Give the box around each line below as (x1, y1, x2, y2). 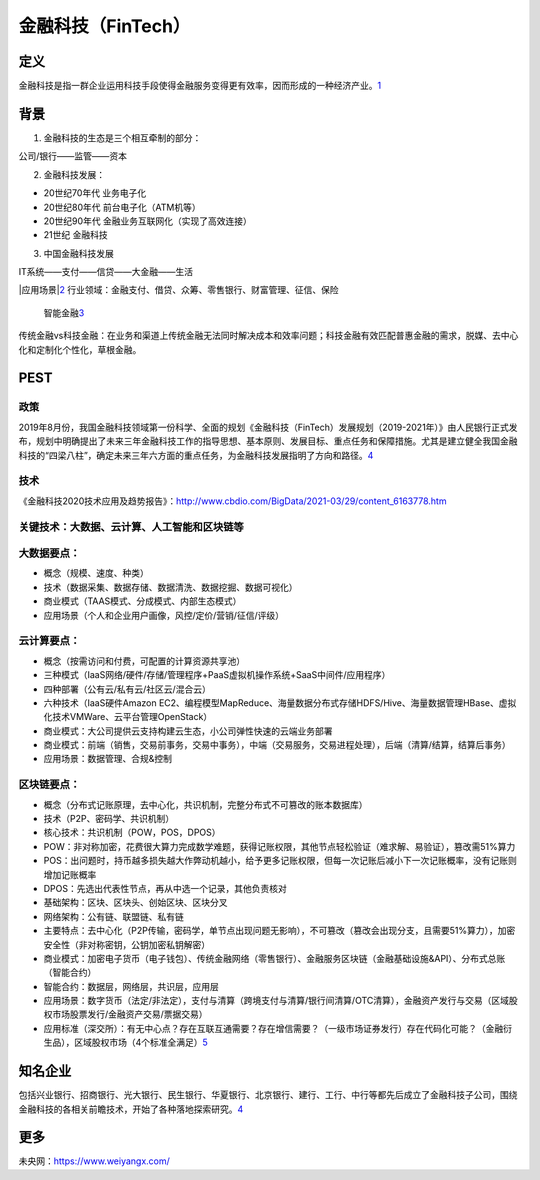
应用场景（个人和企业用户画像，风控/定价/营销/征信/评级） (43, 609, 285, 621)
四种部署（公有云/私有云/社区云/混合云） (43, 683, 212, 695)
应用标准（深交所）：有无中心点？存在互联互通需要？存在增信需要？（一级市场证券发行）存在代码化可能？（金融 (43, 1022, 504, 1034)
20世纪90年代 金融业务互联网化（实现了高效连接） (43, 215, 252, 227)
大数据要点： (18, 546, 81, 560)
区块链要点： (18, 778, 81, 792)
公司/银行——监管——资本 (18, 150, 128, 162)
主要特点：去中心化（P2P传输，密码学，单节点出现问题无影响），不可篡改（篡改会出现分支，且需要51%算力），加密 (43, 925, 516, 937)
